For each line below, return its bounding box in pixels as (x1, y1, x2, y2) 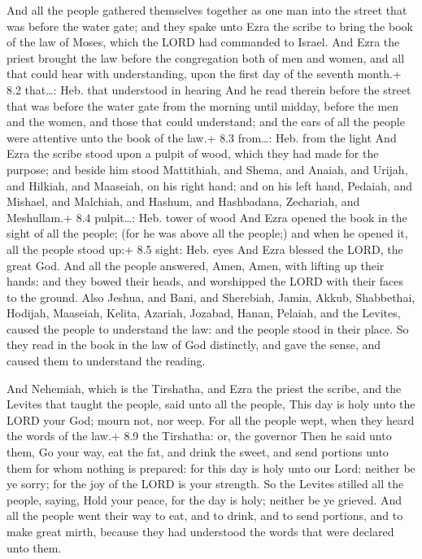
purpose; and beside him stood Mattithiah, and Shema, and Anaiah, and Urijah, (7, 160, 408, 177)
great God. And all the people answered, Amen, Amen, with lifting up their (7, 256, 385, 273)
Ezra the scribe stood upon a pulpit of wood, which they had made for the (7, 145, 379, 162)
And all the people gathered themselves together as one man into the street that (7, 2, 407, 18)
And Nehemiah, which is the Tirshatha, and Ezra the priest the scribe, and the (7, 379, 402, 396)
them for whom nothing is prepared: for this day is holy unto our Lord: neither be (7, 459, 415, 476)
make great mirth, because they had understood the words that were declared (7, 523, 394, 539)
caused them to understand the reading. (7, 352, 206, 369)
